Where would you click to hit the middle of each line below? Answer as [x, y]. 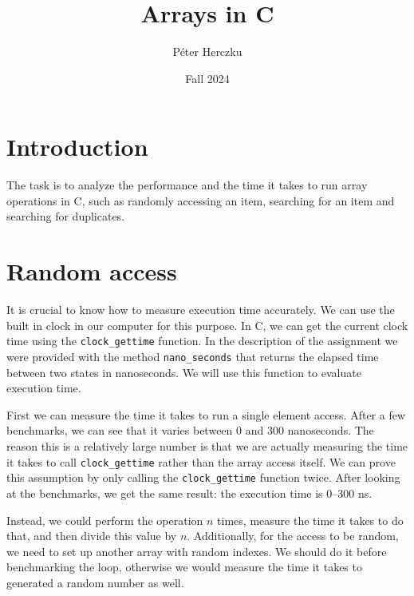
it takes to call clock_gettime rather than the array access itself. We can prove [201, 461]
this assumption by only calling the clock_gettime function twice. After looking [203, 477]
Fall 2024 [207, 78]
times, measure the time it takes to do [310, 520]
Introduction [77, 147]
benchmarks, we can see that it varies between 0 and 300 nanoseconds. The [190, 430]
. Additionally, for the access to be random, [293, 536]
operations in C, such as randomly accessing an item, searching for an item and [201, 200]
